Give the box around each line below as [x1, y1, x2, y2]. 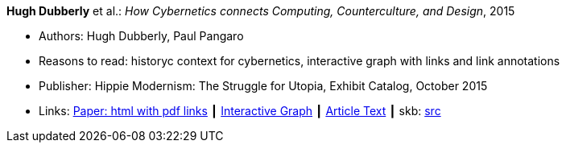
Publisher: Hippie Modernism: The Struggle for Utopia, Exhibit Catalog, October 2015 [39, 79, 488, 93]
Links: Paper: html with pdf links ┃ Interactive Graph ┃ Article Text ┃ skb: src [39, 104, 441, 118]
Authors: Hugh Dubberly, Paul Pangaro [39, 29, 244, 43]
